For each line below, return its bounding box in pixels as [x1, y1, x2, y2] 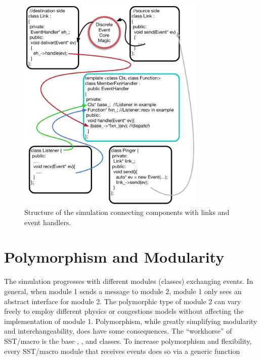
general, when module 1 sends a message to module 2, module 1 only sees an [4, 285, 242, 296]
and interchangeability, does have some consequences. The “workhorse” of [4, 326, 232, 336]
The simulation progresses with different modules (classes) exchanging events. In [4, 276, 253, 286]
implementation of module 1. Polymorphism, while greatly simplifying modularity [4, 315, 257, 326]
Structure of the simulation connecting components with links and [24, 207, 230, 218]
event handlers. [24, 217, 71, 227]
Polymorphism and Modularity [4, 246, 225, 267]
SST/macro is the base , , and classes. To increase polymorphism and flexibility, [4, 335, 252, 346]
